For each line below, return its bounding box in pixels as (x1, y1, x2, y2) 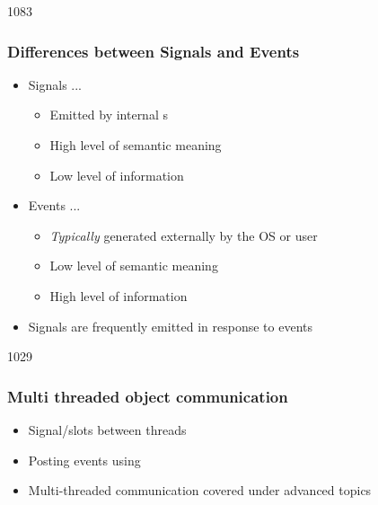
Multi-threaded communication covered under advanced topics (28, 481, 372, 500)
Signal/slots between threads (28, 420, 187, 439)
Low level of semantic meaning (49, 256, 218, 275)
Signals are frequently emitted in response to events (28, 316, 312, 335)
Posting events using (28, 450, 141, 469)
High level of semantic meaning (49, 136, 222, 154)
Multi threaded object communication (7, 385, 288, 407)
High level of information (49, 286, 188, 305)
